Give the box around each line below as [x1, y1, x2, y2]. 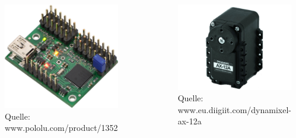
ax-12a [177, 115, 202, 127]
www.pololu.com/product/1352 [5, 121, 118, 134]
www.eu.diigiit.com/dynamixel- [177, 103, 291, 115]
